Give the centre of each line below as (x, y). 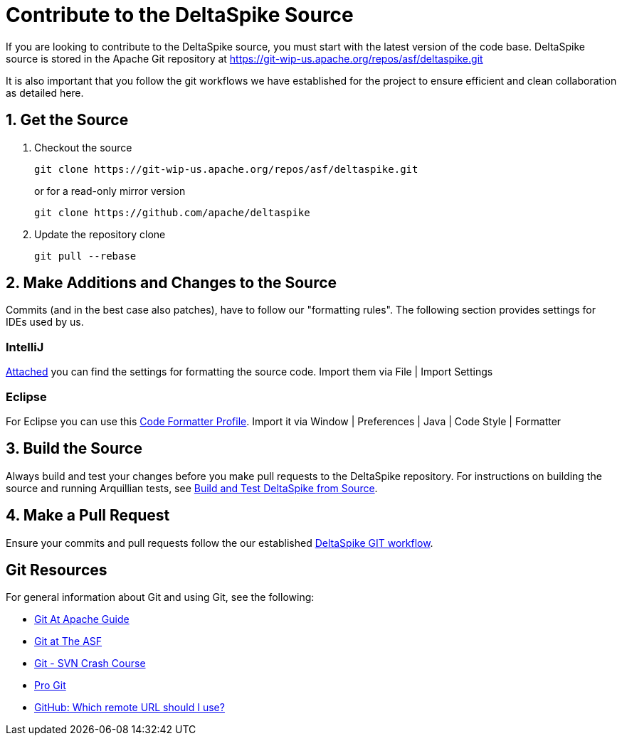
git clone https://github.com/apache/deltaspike (172, 212)
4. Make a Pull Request (88, 516)
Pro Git (50, 686)
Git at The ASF (68, 641)
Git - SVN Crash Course (90, 663)
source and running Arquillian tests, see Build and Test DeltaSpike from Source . (192, 488)
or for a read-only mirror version (110, 191)
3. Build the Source (74, 449)
